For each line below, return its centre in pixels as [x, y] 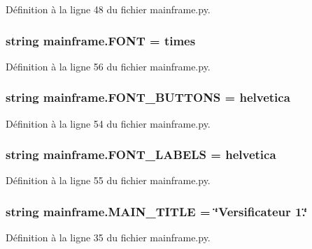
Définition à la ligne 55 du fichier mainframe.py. [108, 180]
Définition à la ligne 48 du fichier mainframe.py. [108, 9]
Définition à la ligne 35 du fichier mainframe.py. [108, 237]
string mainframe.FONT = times [101, 40]
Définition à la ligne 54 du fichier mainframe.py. [108, 123]
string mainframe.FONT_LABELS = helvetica [141, 154]
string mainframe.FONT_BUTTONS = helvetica [148, 97]
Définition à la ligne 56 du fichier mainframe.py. [108, 66]
